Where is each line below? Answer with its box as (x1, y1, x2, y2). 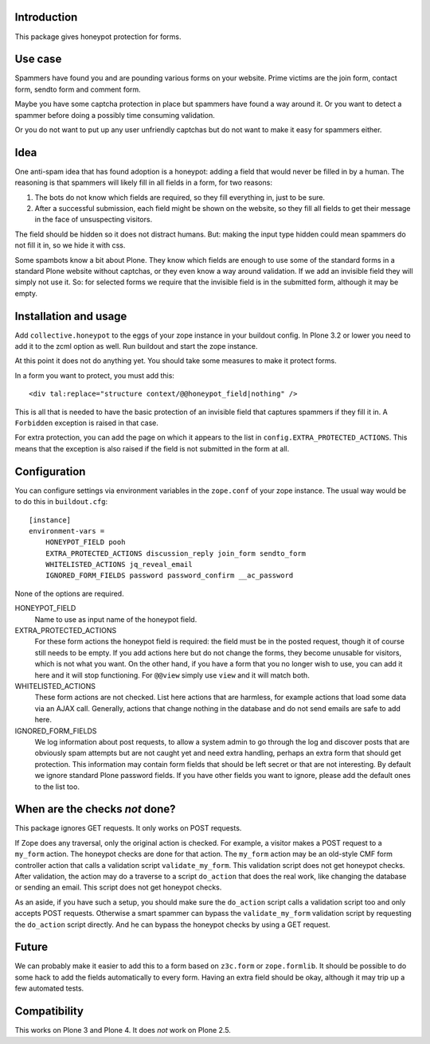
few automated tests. (14, 983, 84, 993)
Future (14, 940, 49, 954)
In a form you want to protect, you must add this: (14, 370, 175, 380)
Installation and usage (14, 309, 127, 323)
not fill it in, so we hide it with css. (14, 240, 126, 250)
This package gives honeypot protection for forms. (14, 32, 182, 41)
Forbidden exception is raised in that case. (14, 418, 158, 428)
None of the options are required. (14, 588, 124, 598)
